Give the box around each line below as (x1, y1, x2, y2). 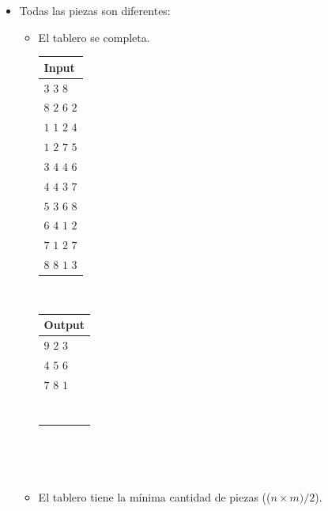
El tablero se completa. (38, 28, 150, 45)
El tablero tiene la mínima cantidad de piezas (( (38, 488, 271, 505)
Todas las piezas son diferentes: (19, 2, 171, 18)
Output (43, 316, 85, 333)
